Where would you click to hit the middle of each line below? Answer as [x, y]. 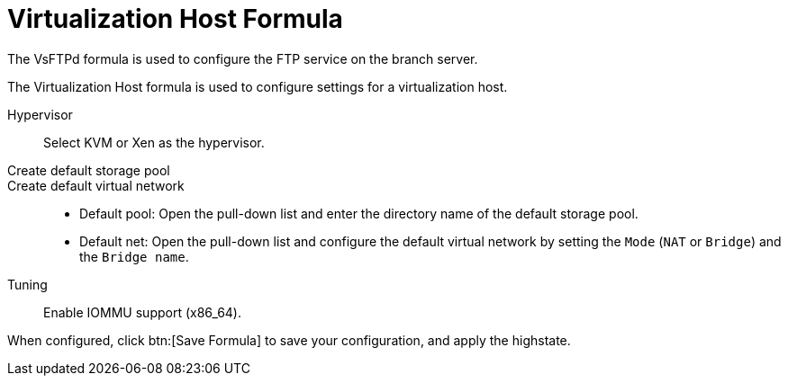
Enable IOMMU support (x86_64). [143, 312]
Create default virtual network [96, 185]
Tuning [27, 284]
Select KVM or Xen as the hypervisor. [154, 142]
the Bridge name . [134, 256]
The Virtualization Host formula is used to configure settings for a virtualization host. [258, 86]
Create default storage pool [89, 170]
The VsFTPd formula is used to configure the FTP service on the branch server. [243, 58]
